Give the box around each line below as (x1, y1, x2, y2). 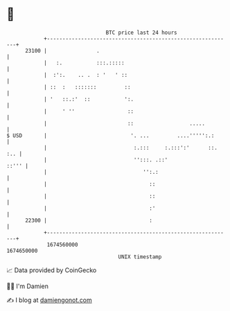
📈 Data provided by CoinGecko (6, 266, 97, 274)
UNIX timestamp (118, 253, 162, 260)
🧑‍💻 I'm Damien (6, 282, 49, 290)
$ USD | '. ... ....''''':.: (6, 132, 215, 139)
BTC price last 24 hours (105, 29, 177, 36)
